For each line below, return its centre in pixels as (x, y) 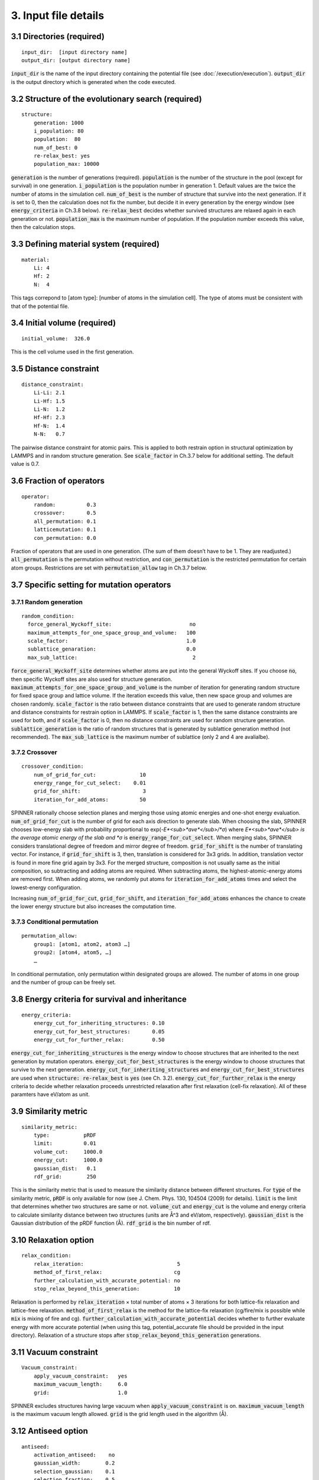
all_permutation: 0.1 (65, 521)
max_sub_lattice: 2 (112, 657)
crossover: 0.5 (65, 513)
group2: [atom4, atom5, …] (73, 953)
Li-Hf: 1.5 (49, 401)
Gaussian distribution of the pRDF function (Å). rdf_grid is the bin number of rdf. (111, 1223)
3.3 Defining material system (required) (85, 244)
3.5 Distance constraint (55, 369)
